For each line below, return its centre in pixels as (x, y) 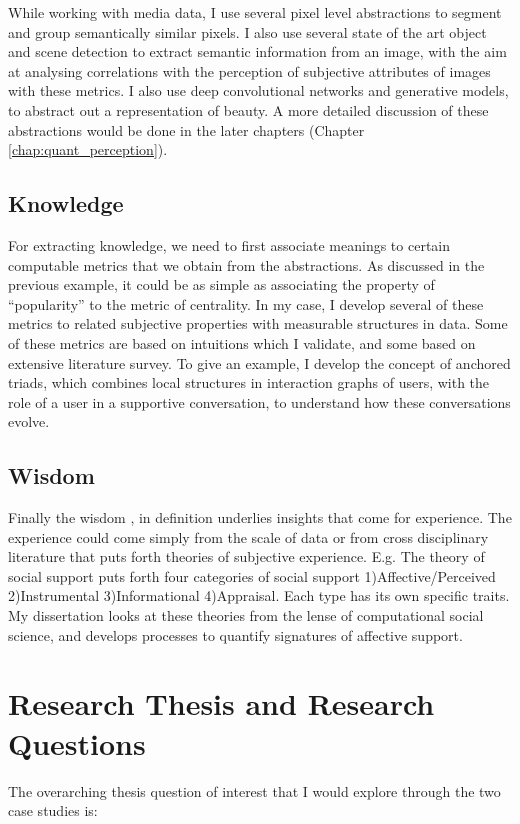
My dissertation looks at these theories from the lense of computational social (246, 615)
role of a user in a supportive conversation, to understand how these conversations (259, 401)
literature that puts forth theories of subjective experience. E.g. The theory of (246, 556)
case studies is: (53, 810)
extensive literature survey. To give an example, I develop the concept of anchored (259, 362)
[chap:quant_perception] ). (88, 149)
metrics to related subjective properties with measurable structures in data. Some (258, 323)
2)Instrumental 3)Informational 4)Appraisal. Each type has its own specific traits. (259, 595)
